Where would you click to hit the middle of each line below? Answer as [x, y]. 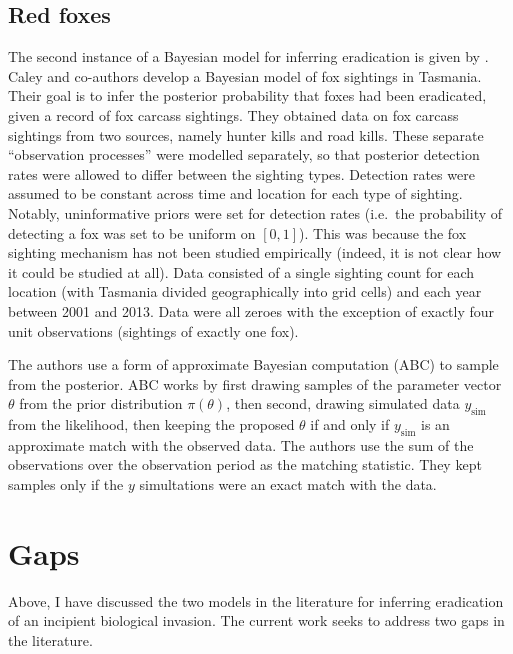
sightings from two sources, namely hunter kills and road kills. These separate [246, 134]
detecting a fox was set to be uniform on [132, 232]
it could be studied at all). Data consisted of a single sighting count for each [241, 271]
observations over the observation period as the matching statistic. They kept [245, 464]
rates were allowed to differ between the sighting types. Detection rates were [241, 173]
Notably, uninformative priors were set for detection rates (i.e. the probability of [255, 212]
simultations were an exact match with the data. [288, 484]
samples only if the [66, 484]
